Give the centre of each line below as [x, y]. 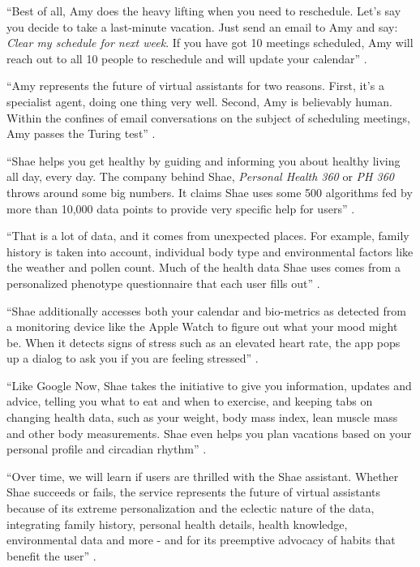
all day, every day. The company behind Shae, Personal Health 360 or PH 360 [200, 176]
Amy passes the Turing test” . [81, 133]
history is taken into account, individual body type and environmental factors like [210, 251]
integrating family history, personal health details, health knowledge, [177, 524]
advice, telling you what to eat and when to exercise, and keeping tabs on [190, 401]
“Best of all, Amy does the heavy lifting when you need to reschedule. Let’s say [204, 11]
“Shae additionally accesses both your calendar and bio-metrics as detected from [206, 310]
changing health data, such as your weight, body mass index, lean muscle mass [202, 417]
